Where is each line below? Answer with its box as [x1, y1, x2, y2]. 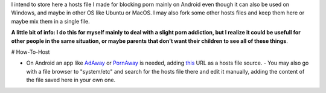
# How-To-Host [11, 48, 50, 56]
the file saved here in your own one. [26, 76, 116, 84]
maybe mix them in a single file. [11, 18, 90, 25]
